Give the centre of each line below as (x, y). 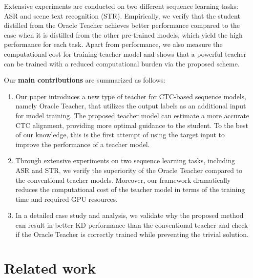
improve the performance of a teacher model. (83, 144)
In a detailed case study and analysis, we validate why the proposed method (129, 215)
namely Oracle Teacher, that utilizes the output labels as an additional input (131, 106)
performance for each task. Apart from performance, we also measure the (113, 44)
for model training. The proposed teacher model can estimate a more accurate (132, 115)
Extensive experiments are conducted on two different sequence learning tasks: (121, 6)
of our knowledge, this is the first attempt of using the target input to (120, 135)
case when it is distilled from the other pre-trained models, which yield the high (123, 34)
